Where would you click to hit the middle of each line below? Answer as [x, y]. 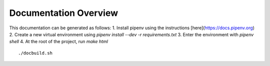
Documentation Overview [64, 13]
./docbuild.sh [35, 53]
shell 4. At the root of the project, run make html [59, 42]
